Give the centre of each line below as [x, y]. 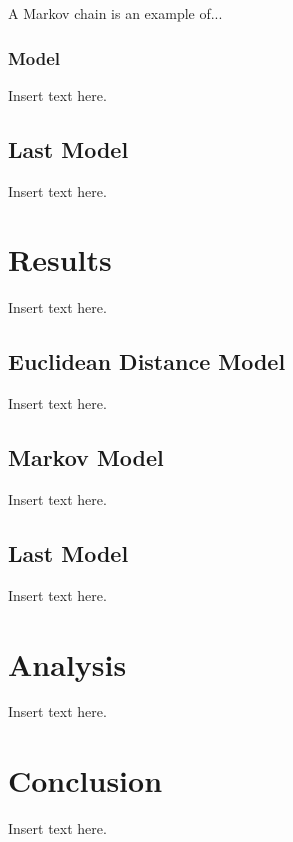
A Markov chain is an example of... [115, 13]
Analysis [67, 663]
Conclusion [85, 780]
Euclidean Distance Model [147, 361]
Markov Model [86, 457]
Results [60, 259]
